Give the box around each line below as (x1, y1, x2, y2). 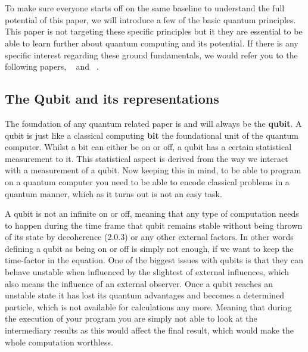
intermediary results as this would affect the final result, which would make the (5, 324, 294, 337)
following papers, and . (5, 60, 99, 73)
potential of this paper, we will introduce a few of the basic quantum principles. (5, 13, 296, 26)
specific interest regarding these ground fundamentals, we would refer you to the (5, 48, 298, 61)
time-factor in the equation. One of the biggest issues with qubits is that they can (5, 254, 303, 266)
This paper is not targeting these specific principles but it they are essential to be (5, 25, 303, 38)
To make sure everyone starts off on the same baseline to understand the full (5, 2, 285, 14)
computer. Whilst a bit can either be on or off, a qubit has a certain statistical (5, 141, 292, 153)
